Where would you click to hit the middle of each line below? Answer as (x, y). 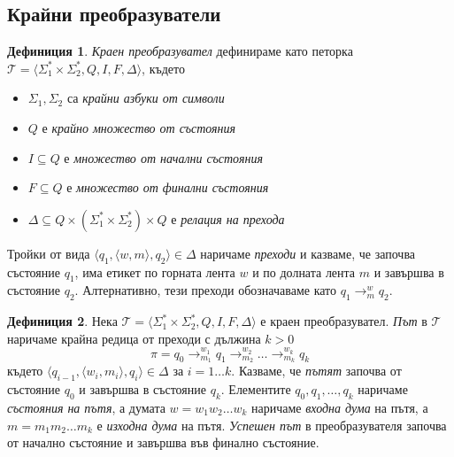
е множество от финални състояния (168, 187)
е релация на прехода (228, 218)
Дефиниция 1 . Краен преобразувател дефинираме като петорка (180, 51)
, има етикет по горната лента (155, 271)
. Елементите (256, 389)
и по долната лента (304, 271)
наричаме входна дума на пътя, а (340, 407)
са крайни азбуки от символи (146, 98)
